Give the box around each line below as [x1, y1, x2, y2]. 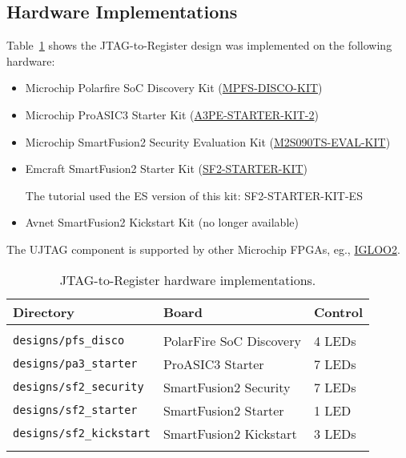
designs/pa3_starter [13, 357, 138, 371]
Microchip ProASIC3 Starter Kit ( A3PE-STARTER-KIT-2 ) [25, 106, 319, 123]
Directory [13, 302, 75, 321]
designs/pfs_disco [13, 334, 125, 348]
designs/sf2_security [13, 380, 144, 394]
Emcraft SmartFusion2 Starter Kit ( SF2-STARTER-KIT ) [25, 160, 308, 177]
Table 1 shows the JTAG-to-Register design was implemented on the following [6, 37, 392, 54]
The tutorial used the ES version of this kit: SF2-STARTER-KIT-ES [25, 187, 363, 203]
